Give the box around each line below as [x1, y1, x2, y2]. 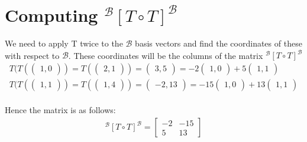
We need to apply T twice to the [5, 37, 123, 49]
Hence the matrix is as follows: [5, 104, 116, 116]
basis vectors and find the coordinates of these [135, 37, 302, 49]
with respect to [5, 49, 60, 61]
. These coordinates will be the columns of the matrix [68, 49, 263, 61]
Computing [5, 3, 98, 27]
